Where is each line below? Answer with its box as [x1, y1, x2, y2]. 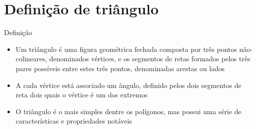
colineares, [15, 53, 47, 64]
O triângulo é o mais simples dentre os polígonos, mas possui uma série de [15, 106, 242, 116]
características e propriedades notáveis [15, 116, 132, 126]
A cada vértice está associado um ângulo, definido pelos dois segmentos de [15, 80, 242, 90]
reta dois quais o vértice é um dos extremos [15, 89, 148, 100]
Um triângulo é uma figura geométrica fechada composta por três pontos [15, 43, 237, 54]
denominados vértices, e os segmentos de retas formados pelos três [49, 53, 251, 64]
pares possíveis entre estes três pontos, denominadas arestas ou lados [15, 63, 225, 73]
